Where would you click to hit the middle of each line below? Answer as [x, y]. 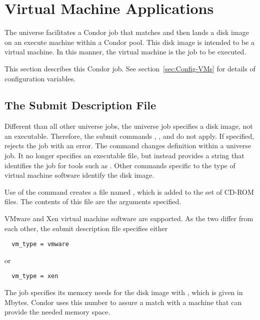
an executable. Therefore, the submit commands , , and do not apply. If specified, [129, 136]
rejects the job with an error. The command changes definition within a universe [128, 146]
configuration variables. [40, 78]
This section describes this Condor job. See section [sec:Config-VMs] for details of [130, 68]
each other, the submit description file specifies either [86, 228]
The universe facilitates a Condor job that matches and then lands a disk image [127, 32]
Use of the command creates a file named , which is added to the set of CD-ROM [129, 191]
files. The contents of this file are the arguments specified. [93, 201]
